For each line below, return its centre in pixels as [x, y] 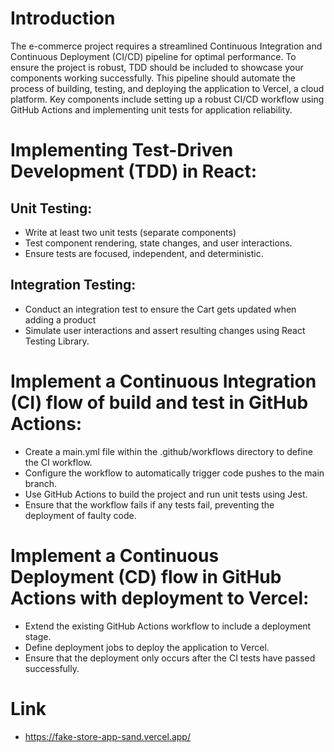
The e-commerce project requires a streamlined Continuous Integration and [166, 46]
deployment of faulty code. [80, 515]
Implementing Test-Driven [122, 150]
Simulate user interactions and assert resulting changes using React [165, 330]
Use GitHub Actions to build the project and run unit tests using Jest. [166, 494]
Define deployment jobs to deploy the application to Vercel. [147, 647]
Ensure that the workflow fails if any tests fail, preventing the [149, 504]
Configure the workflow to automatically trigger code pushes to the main [174, 473]
